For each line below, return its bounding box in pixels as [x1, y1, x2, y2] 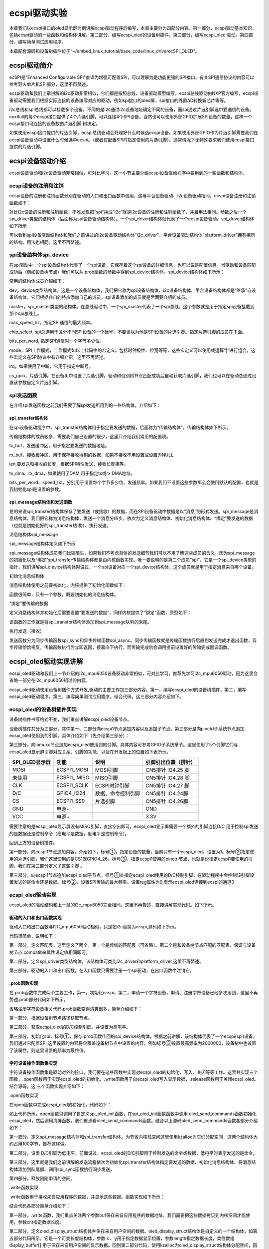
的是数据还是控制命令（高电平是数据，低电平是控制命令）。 [9, 830, 130, 836]
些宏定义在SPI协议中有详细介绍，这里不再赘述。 [9, 354, 108, 360]
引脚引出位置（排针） [145, 759, 196, 766]
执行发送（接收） [9, 628, 44, 634]
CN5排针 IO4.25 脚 [145, 767, 190, 774]
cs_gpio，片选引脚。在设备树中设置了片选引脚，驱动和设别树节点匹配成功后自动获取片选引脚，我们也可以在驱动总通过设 [9, 372, 257, 378]
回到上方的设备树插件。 [9, 840, 57, 845]
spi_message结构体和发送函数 [9, 499, 72, 505]
